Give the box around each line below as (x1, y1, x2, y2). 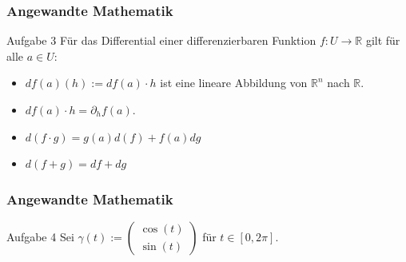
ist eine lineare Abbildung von (160, 74, 308, 91)
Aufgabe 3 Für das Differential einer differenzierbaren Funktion (6, 32, 316, 49)
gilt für (365, 32, 400, 49)
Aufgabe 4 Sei (6, 228, 74, 244)
